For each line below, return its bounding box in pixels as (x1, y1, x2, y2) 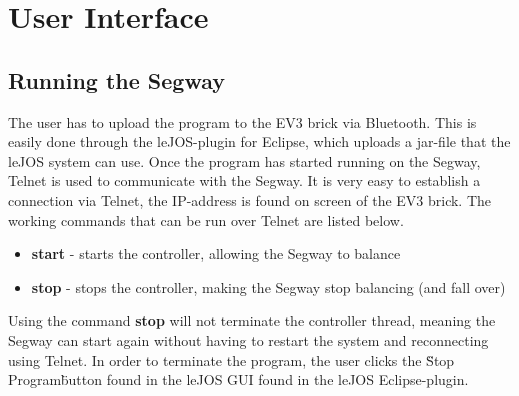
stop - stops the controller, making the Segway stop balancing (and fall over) (31, 276, 506, 297)
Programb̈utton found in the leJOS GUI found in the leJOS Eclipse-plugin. (8, 369, 469, 390)
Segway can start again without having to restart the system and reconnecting (8, 329, 489, 350)
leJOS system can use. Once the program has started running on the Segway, (8, 150, 481, 171)
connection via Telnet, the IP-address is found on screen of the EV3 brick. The (8, 189, 492, 210)
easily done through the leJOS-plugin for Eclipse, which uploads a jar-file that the (8, 131, 511, 152)
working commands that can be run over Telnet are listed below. (8, 209, 404, 230)
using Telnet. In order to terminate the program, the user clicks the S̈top (8, 349, 455, 370)
